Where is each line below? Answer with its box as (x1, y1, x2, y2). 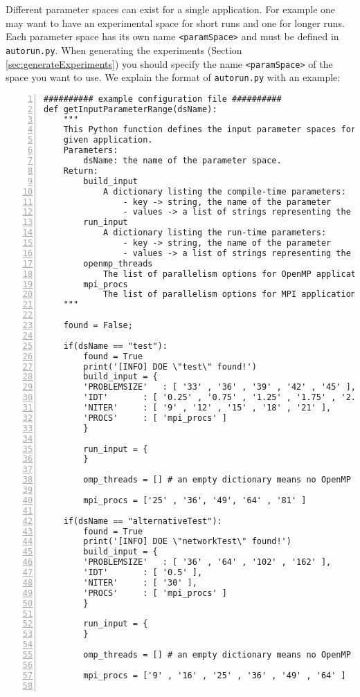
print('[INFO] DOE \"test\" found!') (83, 361, 257, 372)
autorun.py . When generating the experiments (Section (6, 42, 242, 57)
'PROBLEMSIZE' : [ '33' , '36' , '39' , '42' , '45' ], (83, 382, 357, 392)
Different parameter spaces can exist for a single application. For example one (6, 2, 336, 16)
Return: (63, 165, 98, 176)
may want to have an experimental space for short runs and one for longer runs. (6, 15, 345, 30)
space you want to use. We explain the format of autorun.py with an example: (6, 70, 341, 84)
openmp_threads (83, 258, 153, 269)
